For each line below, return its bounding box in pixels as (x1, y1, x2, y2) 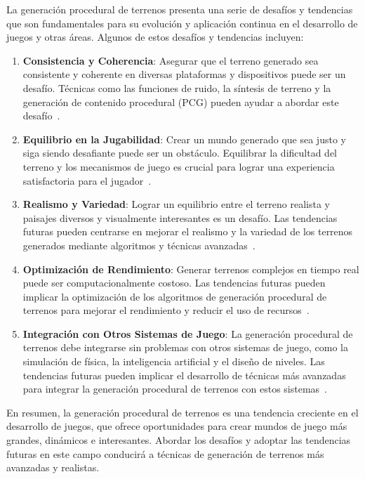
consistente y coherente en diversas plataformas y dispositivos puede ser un (22, 67, 346, 81)
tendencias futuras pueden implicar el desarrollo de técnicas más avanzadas (22, 367, 346, 382)
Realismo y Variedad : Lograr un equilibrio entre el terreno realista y (22, 197, 330, 211)
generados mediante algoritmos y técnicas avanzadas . (22, 237, 255, 252)
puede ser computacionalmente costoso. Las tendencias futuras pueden (22, 275, 326, 290)
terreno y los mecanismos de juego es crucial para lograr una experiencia (22, 159, 335, 173)
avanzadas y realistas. (6, 460, 100, 475)
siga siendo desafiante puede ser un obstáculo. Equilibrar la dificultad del (22, 145, 337, 160)
